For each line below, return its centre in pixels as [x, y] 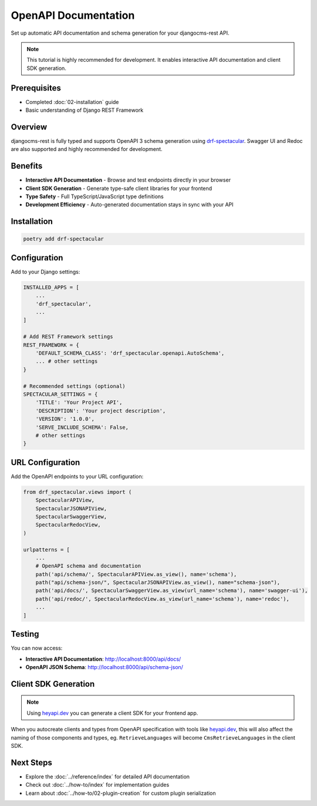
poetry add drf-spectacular [63, 239]
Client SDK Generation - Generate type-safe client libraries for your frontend [119, 188]
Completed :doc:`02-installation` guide [72, 102]
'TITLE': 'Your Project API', [79, 402]
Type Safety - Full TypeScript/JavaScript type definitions [95, 196]
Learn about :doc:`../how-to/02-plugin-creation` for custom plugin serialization [121, 793]
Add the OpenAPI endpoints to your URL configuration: [77, 476]
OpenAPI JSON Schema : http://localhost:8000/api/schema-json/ [104, 667]
